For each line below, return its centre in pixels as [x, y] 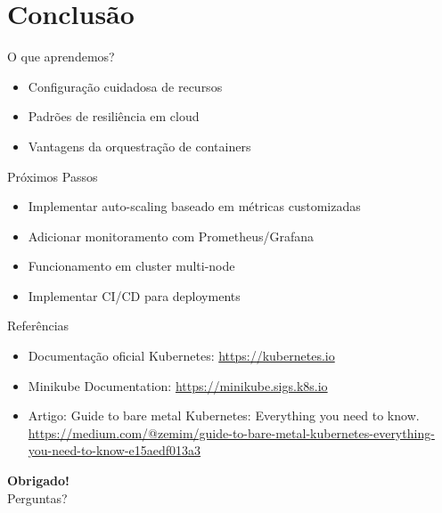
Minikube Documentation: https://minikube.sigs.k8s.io [178, 385]
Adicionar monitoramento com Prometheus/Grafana [171, 236]
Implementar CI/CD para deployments [134, 295]
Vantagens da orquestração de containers [139, 146]
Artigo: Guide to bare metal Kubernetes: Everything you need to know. [224, 415]
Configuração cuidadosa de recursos [125, 86]
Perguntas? [37, 497]
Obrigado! [38, 480]
